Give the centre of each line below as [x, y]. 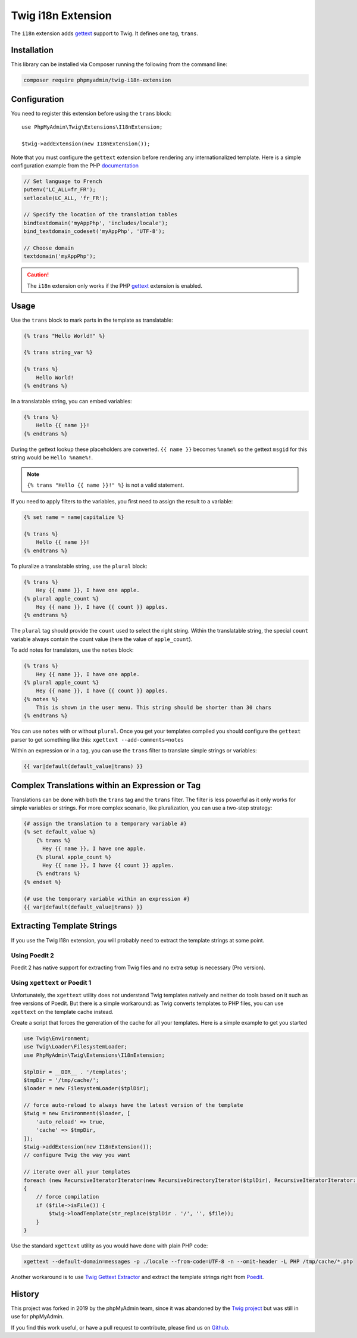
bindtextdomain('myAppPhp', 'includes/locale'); [96, 223]
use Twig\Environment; [57, 1038]
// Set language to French [63, 181]
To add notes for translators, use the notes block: [72, 650]
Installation [32, 50]
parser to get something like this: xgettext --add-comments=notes [98, 739]
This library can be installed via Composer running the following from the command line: [119, 64]
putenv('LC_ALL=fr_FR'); [60, 190]
